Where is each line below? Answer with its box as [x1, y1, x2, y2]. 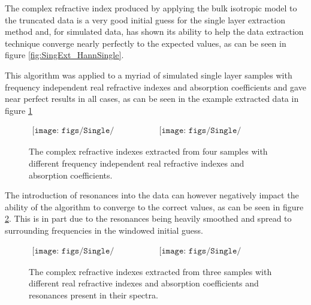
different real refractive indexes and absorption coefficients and [29, 277, 259, 289]
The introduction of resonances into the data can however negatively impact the [5, 189, 299, 201]
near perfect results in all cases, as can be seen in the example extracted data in [5, 92, 299, 105]
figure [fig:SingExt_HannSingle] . [5, 49, 124, 61]
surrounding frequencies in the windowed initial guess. [5, 224, 204, 236]
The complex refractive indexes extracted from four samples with [29, 145, 268, 158]
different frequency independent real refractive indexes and [29, 156, 244, 169]
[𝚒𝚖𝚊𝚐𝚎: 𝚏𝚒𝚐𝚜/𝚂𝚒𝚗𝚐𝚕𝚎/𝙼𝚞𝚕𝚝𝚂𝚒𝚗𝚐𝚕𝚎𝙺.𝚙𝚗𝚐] [159, 126, 241, 135]
